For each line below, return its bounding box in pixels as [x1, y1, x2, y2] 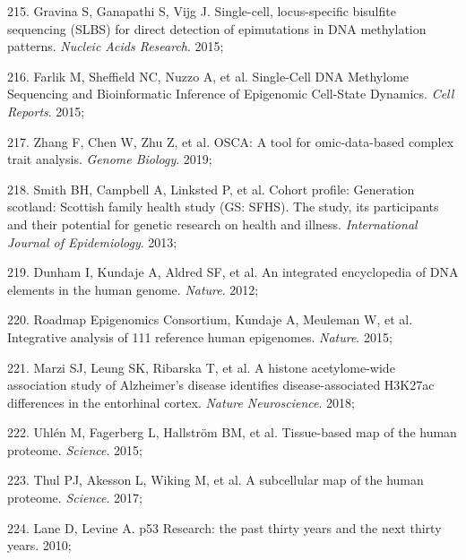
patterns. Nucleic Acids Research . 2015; [7, 37, 224, 56]
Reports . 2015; [7, 101, 85, 120]
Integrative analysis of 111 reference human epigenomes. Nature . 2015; [7, 327, 393, 346]
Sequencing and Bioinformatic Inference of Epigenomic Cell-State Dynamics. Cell [7, 84, 454, 103]
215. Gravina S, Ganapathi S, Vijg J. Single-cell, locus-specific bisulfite [7, 2, 396, 20]
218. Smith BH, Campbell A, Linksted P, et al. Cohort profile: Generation [7, 179, 415, 198]
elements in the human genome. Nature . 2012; [7, 280, 259, 298]
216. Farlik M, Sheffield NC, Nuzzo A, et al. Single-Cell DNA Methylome [7, 66, 410, 85]
